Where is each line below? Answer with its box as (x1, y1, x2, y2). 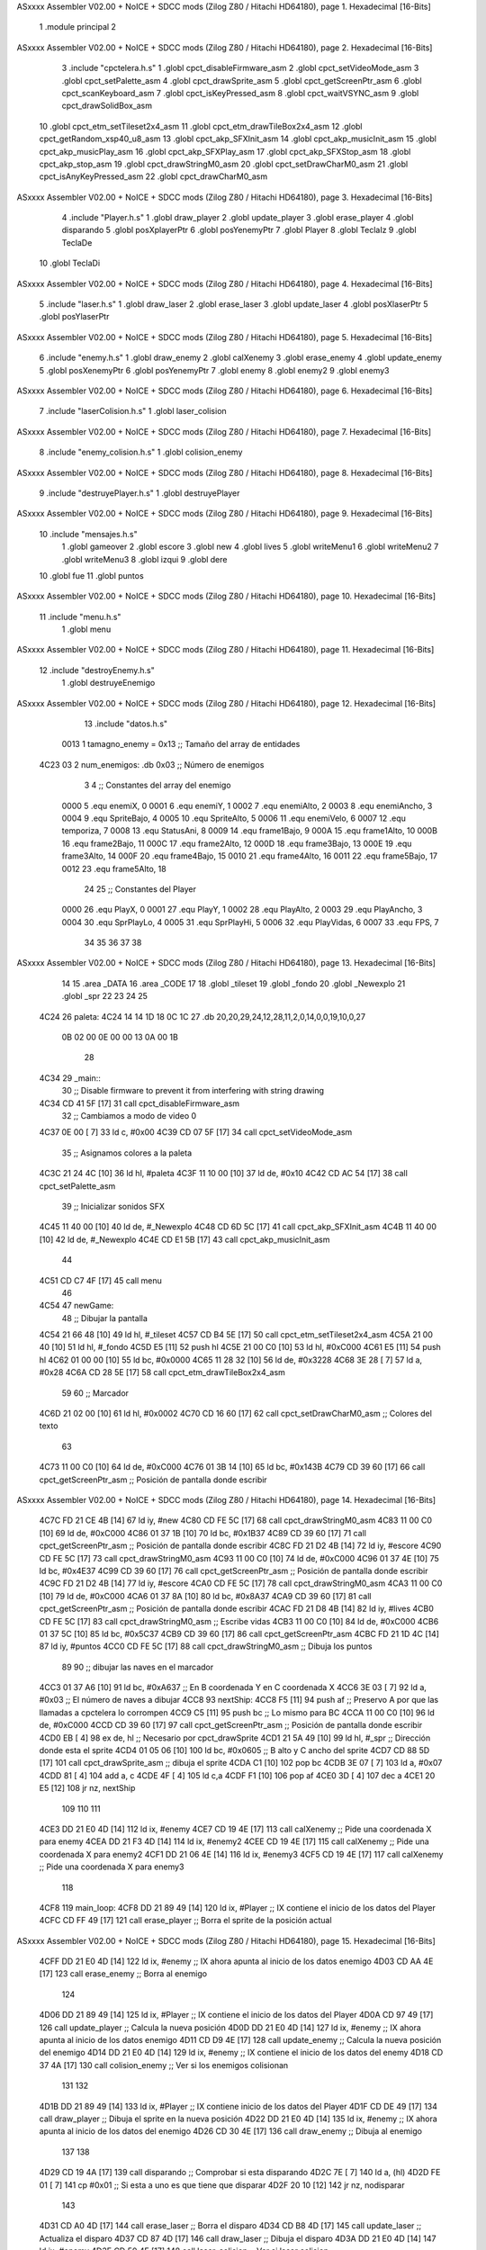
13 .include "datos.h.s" (84, 718, 168, 729)
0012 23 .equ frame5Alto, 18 (61, 863, 166, 874)
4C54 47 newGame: (39, 1300, 114, 1311)
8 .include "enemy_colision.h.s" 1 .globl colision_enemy (39, 446, 243, 458)
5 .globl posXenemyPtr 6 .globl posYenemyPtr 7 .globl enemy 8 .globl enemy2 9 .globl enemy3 (39, 364, 390, 375)
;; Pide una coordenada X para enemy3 (39, 1861, 184, 1872)
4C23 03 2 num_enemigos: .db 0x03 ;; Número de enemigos (39, 759, 265, 769)
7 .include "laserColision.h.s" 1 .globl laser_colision (39, 406, 227, 417)
